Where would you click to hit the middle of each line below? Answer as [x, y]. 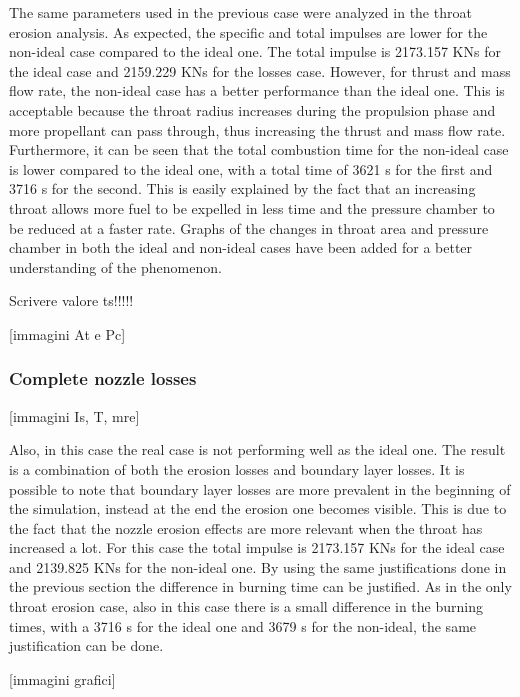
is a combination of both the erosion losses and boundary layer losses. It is [237, 468]
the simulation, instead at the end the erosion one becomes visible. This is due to [258, 508]
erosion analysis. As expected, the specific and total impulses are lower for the [248, 31]
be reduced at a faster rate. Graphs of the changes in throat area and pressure [249, 227]
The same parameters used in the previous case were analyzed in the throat [240, 12]
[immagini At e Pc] [67, 333]
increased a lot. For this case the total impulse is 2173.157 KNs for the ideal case [257, 547]
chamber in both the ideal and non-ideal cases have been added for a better [241, 247]
